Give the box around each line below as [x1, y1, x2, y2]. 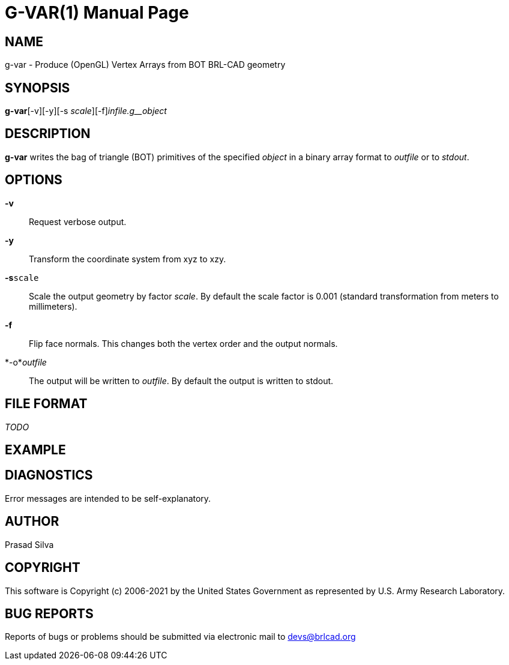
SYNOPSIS [5, 80, 70, 95]
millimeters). [29, 301, 77, 311]
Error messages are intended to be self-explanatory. [5, 493, 211, 504]
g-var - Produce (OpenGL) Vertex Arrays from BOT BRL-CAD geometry [5, 59, 286, 70]
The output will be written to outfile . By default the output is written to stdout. [29, 375, 334, 386]
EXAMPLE [5, 442, 66, 457]
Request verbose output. [29, 216, 127, 227]
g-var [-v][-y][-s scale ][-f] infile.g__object [5, 106, 167, 116]
